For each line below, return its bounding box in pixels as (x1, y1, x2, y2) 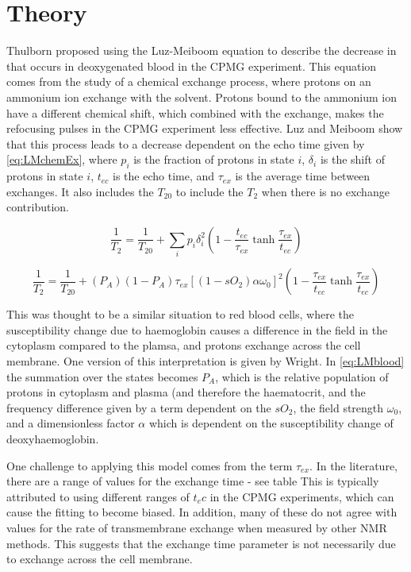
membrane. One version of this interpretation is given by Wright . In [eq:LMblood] (6, 352, 405, 369)
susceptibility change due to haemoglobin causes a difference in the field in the (6, 321, 388, 338)
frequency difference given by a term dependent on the (6, 399, 271, 415)
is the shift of (320, 151, 385, 168)
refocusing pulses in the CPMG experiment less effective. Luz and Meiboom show (6, 120, 403, 137)
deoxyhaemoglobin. (6, 430, 99, 446)
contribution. (6, 199, 70, 215)
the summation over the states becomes (6, 368, 198, 385)
